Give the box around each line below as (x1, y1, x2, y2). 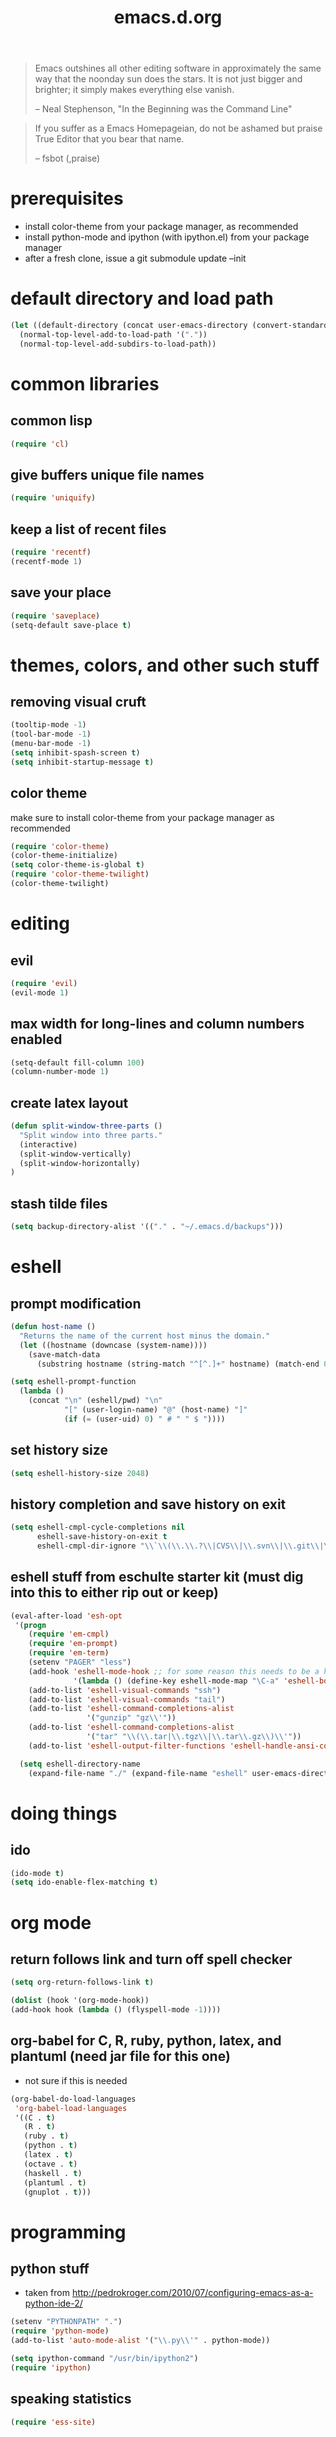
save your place (10, 584, 112, 601)
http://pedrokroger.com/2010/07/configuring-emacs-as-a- (71, 2287, 314, 2299)
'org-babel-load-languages (14, 2103, 128, 2113)
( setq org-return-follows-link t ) (10, 1977, 155, 1988)
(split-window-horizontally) (19, 1158, 141, 1168)
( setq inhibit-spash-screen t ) (10, 748, 141, 758)
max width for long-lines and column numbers (10, 1016, 305, 1033)
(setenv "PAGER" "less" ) (28, 1657, 132, 1668)
